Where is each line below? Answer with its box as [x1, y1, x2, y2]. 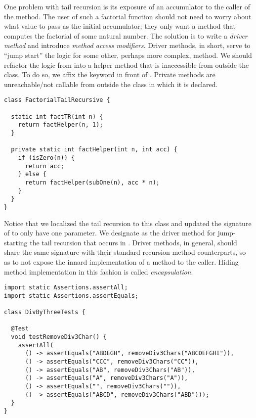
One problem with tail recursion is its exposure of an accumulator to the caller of [4, 1, 250, 11]
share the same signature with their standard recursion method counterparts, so [4, 247, 246, 257]
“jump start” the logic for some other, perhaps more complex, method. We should [4, 49, 252, 60]
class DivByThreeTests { [4, 309, 85, 316]
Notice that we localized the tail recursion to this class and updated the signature [4, 218, 252, 228]
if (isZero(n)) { [18, 154, 75, 161]
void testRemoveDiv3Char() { [11, 333, 107, 341]
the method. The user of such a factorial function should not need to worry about [4, 11, 252, 21]
